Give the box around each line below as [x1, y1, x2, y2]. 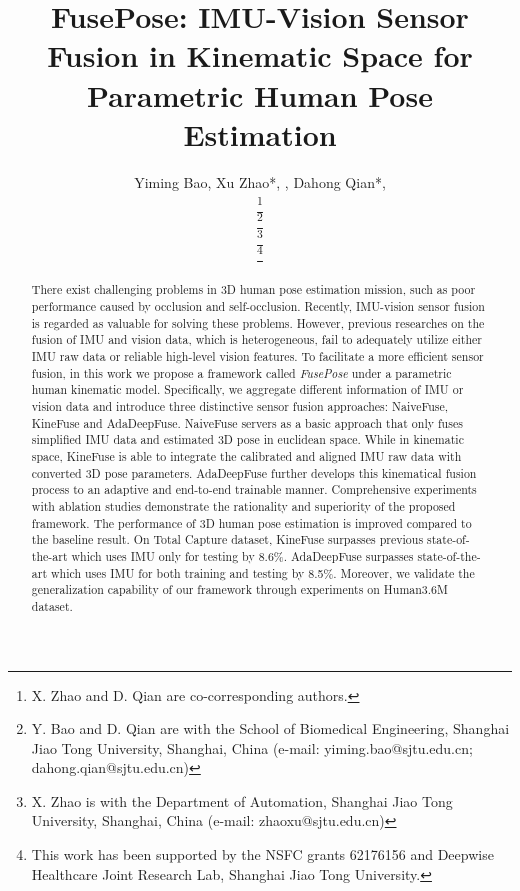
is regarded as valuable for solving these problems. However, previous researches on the [31, 314, 485, 331]
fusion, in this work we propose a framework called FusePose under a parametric [31, 364, 452, 381]
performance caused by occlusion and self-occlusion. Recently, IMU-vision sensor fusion [31, 298, 485, 315]
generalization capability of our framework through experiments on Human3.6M [31, 581, 448, 598]
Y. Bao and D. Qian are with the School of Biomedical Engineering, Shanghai [31, 718, 510, 739]
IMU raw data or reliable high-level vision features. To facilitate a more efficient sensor [31, 348, 484, 365]
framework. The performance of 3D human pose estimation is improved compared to [31, 514, 472, 531]
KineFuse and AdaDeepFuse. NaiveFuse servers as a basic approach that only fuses [31, 414, 463, 431]
